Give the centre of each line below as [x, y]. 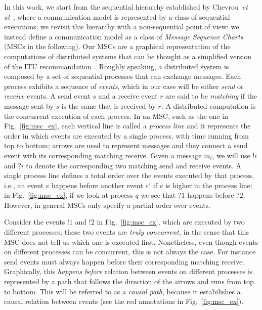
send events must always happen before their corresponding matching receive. [124, 261]
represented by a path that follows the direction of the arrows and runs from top [129, 281]
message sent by [29, 105]
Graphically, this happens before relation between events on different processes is [128, 271]
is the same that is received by [108, 105]
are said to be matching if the [211, 96]
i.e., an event [24, 185]
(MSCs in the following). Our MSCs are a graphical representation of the [117, 46]
